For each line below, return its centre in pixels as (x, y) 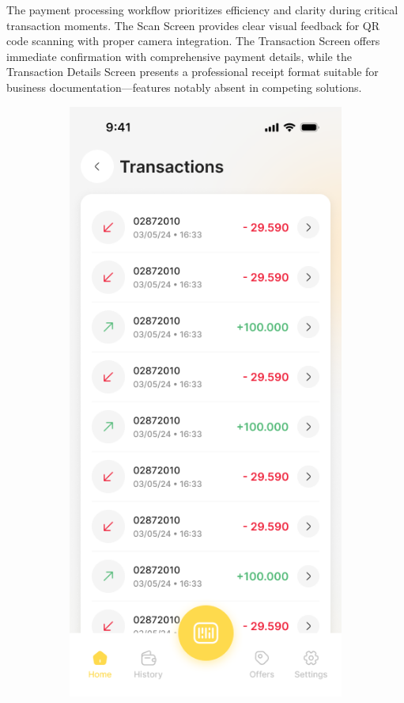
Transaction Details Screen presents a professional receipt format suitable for (193, 72)
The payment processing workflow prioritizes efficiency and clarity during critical (202, 9)
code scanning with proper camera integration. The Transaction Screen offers (193, 41)
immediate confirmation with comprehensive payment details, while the (179, 56)
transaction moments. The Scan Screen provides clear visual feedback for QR (193, 25)
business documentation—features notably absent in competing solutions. (184, 87)
